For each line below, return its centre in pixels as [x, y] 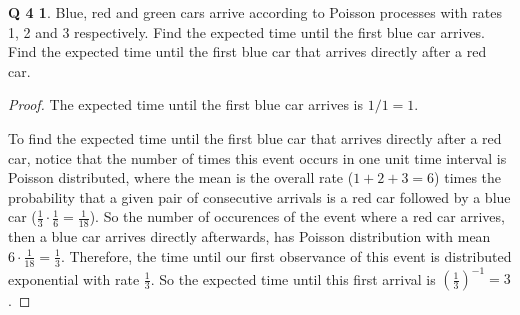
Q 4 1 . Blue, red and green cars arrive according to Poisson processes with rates [255, 12]
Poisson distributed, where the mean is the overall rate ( [181, 177]
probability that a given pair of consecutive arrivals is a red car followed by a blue [259, 196]
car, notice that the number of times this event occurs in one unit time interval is [257, 157]
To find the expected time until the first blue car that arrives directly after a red [255, 137]
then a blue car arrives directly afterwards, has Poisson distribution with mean [249, 236]
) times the [468, 177]
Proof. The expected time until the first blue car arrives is [185, 104]
